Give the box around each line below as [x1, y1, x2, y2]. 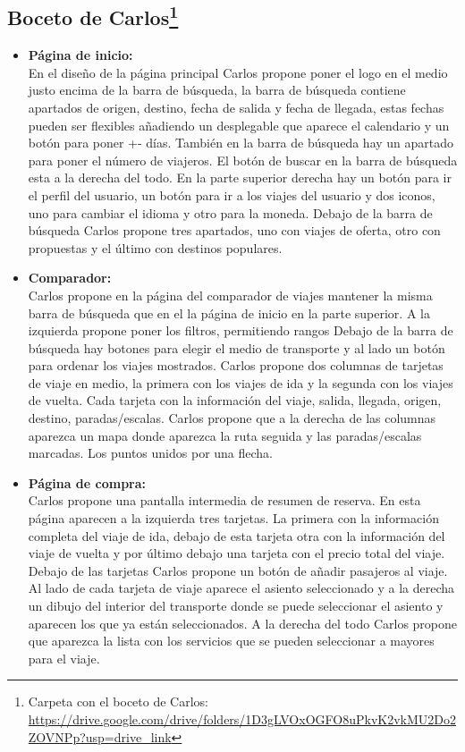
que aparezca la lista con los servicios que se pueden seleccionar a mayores [28, 631, 435, 650]
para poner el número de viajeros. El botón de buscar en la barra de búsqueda [28, 150, 458, 169]
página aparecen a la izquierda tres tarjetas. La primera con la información [28, 509, 439, 528]
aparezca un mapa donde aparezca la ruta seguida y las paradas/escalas [28, 426, 422, 444]
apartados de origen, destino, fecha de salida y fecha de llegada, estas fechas [28, 97, 444, 116]
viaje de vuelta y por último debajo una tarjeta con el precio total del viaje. [28, 544, 445, 562]
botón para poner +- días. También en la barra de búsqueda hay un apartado [28, 133, 454, 152]
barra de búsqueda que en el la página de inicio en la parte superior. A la [28, 303, 430, 322]
